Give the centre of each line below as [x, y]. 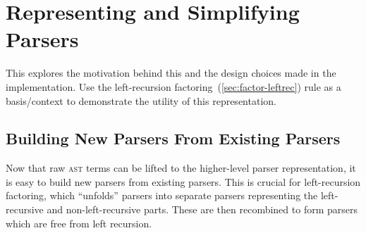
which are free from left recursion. [79, 223]
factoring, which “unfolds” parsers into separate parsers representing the [162, 195]
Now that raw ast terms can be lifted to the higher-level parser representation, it [181, 168]
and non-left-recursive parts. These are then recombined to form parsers [202, 209]
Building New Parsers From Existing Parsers [173, 138]
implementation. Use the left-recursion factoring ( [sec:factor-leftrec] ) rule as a [173, 86]
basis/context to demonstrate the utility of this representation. [141, 100]
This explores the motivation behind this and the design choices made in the [171, 73]
